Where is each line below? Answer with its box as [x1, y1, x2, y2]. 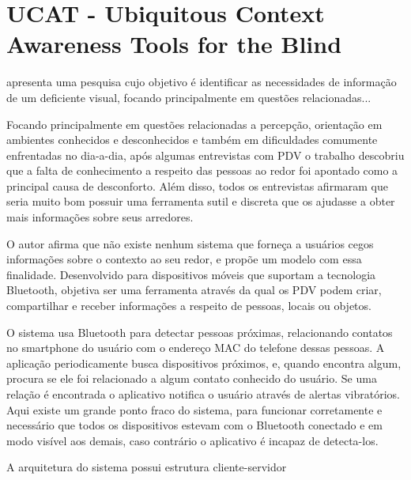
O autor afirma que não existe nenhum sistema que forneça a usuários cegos [6, 235, 374, 251]
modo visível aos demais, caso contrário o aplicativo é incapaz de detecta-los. [6, 432, 379, 448]
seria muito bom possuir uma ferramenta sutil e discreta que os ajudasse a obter [6, 193, 395, 210]
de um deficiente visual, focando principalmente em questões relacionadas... [6, 89, 371, 105]
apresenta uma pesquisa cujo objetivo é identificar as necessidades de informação [6, 74, 397, 90]
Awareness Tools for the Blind [6, 28, 342, 60]
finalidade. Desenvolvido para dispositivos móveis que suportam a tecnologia [6, 266, 376, 282]
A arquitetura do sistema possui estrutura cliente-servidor [6, 459, 287, 475]
